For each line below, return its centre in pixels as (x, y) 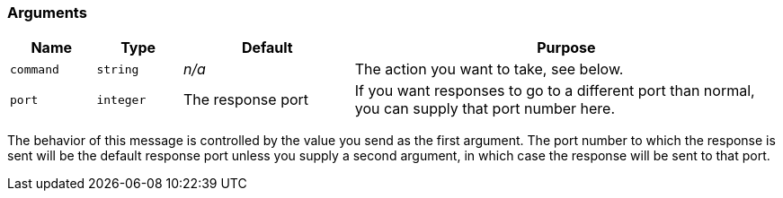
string (118, 69)
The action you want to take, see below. (489, 69)
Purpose (566, 48)
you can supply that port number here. (485, 109)
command (35, 69)
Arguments (47, 13)
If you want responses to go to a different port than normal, (555, 91)
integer (121, 99)
